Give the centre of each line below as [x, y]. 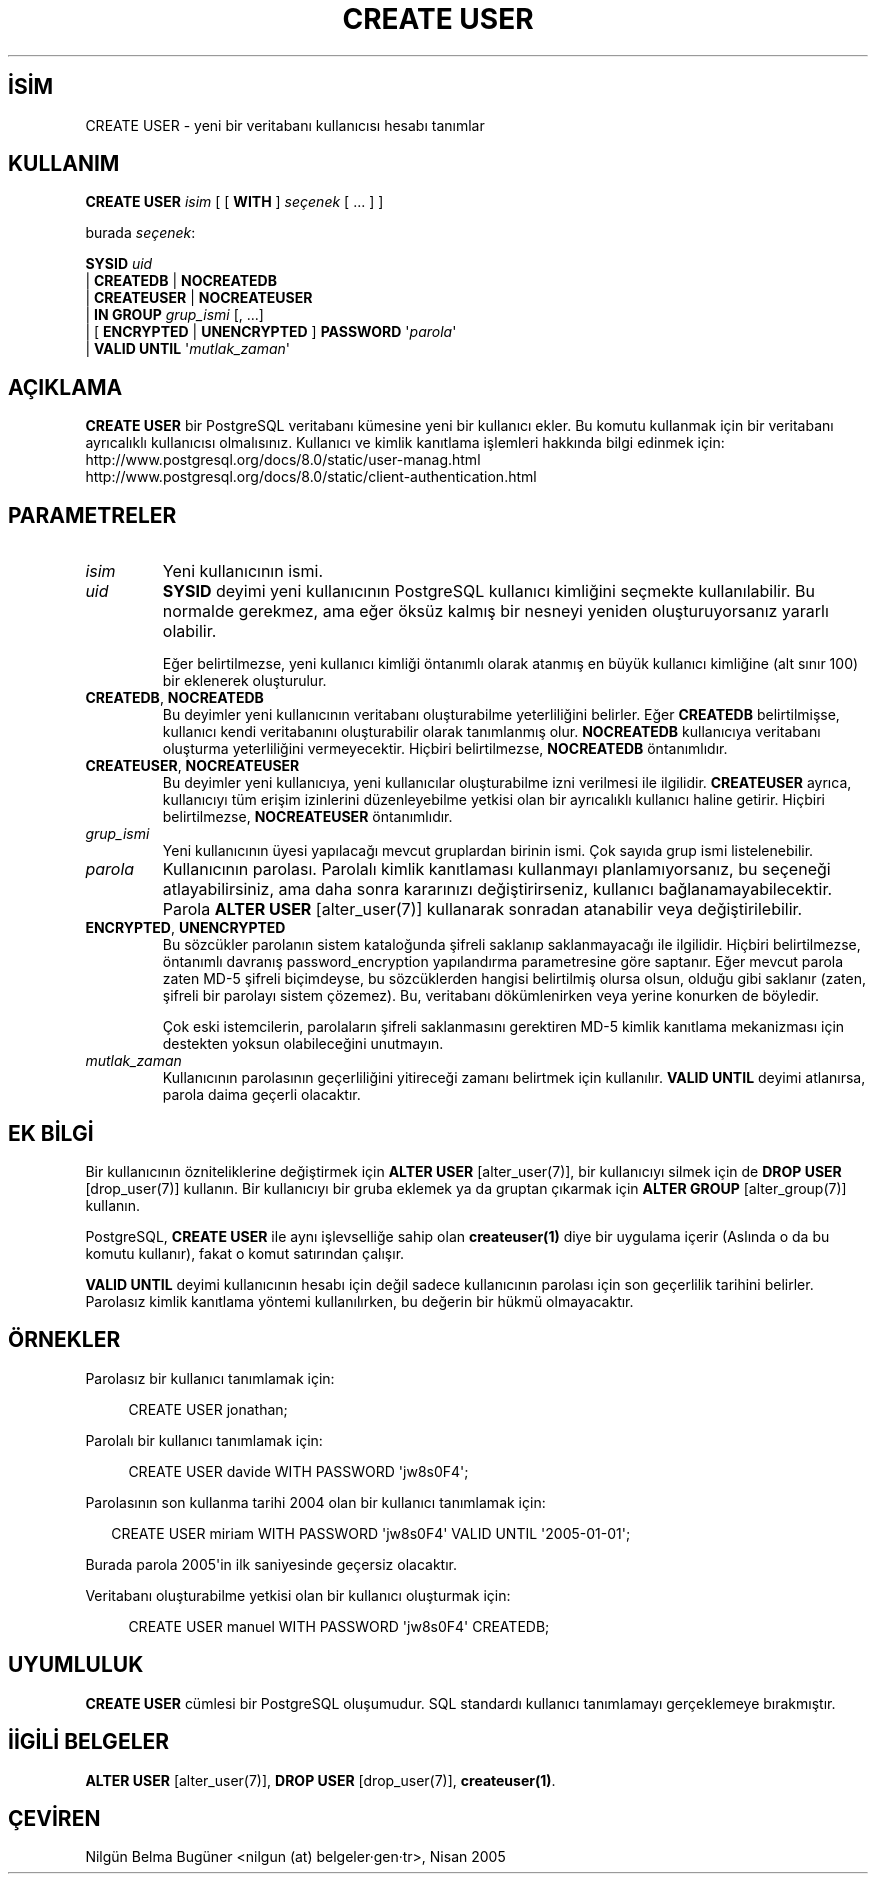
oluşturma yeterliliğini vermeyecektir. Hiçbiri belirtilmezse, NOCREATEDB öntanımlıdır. [445, 749]
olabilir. [189, 631]
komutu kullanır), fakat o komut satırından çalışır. [245, 1253]
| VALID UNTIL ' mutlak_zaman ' [187, 349]
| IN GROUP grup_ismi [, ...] [174, 315]
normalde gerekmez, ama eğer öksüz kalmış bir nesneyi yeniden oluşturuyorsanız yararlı [495, 611]
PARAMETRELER [92, 515]
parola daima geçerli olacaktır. [261, 1095]
